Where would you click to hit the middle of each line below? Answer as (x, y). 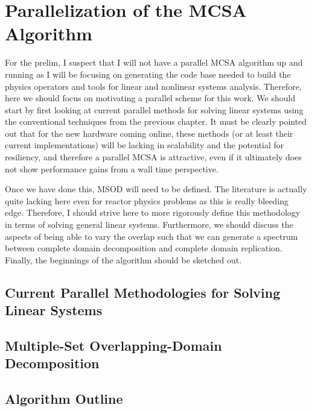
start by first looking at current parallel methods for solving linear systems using (154, 109)
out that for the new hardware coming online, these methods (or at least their (149, 133)
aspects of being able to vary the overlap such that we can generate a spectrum (151, 236)
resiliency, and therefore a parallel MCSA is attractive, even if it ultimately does (153, 157)
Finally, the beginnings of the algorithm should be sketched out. (123, 259)
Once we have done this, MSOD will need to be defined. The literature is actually (156, 189)
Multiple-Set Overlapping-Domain (113, 345)
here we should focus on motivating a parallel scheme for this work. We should (150, 98)
